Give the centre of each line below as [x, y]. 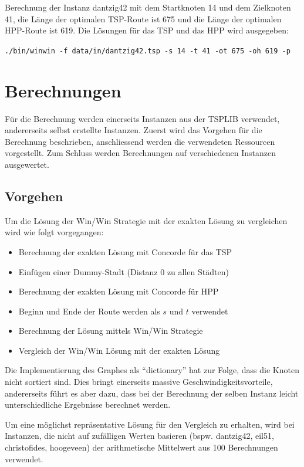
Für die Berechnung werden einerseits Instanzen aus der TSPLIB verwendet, [142, 118]
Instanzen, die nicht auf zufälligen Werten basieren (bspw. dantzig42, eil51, [139, 436]
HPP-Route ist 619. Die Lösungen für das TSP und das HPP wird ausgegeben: [147, 30]
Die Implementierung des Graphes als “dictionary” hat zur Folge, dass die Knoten [152, 370]
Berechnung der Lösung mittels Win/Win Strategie [111, 331]
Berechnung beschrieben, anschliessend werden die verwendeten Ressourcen [140, 141]
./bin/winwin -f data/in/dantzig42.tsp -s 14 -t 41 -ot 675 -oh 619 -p [148, 51]
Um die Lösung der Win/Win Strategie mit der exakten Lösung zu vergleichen [146, 220]
